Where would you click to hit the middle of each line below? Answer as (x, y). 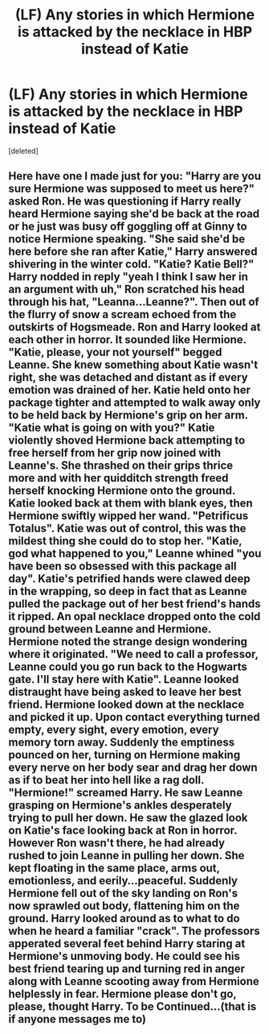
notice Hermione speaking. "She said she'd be (127, 239)
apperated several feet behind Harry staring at (127, 944)
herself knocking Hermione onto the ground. (122, 491)
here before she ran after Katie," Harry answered (133, 252)
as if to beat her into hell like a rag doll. (106, 780)
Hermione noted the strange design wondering (128, 642)
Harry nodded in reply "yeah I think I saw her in (128, 277)
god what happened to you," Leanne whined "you (135, 554)
